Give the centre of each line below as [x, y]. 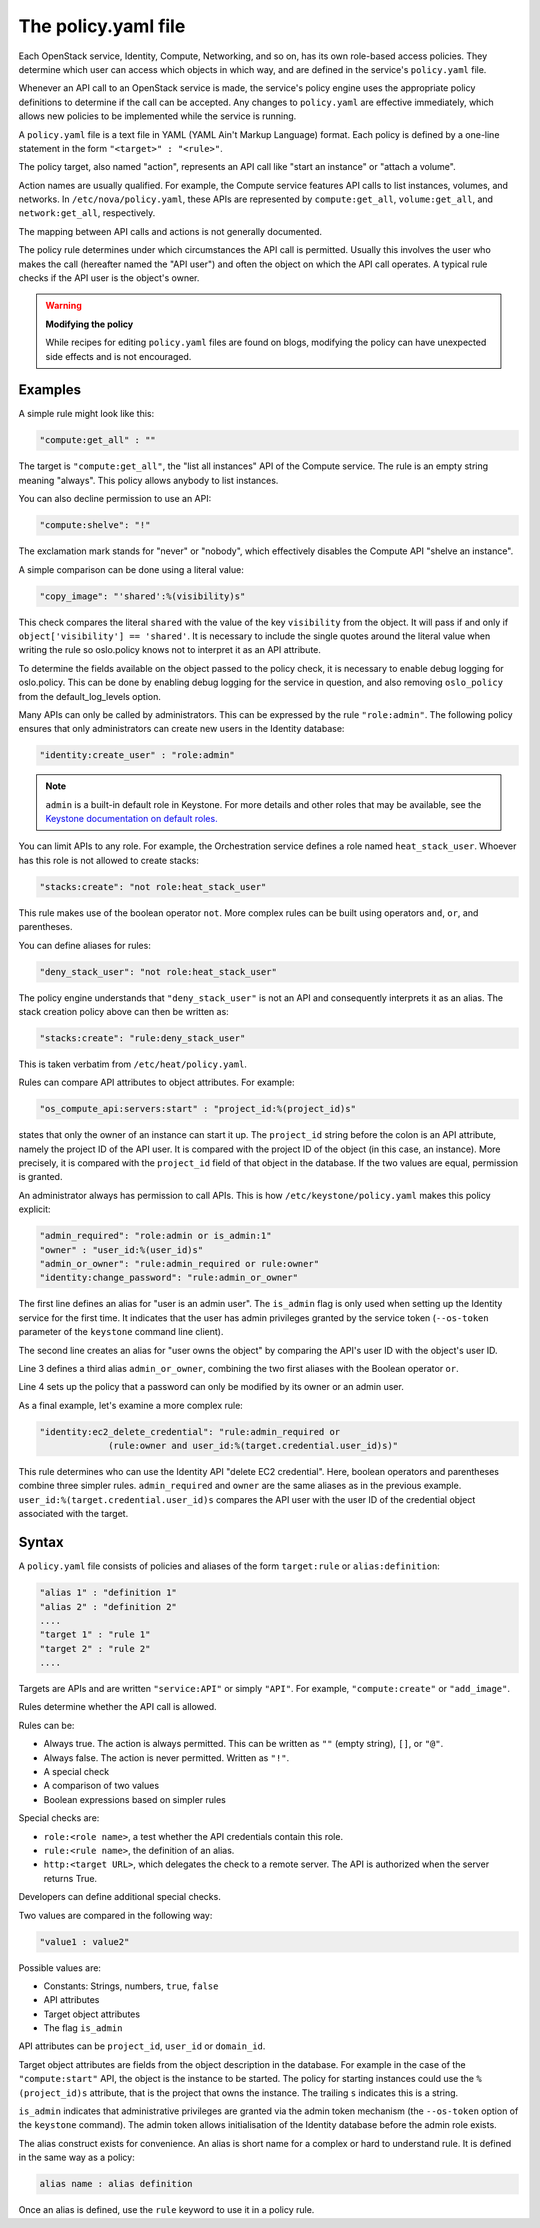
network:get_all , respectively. [87, 213]
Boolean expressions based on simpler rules [135, 1799]
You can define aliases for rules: [85, 945]
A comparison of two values [101, 1786]
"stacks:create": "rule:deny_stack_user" [142, 1038]
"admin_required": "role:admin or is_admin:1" [155, 1236]
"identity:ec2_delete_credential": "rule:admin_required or [190, 1431]
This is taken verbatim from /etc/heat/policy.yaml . [132, 1064]
